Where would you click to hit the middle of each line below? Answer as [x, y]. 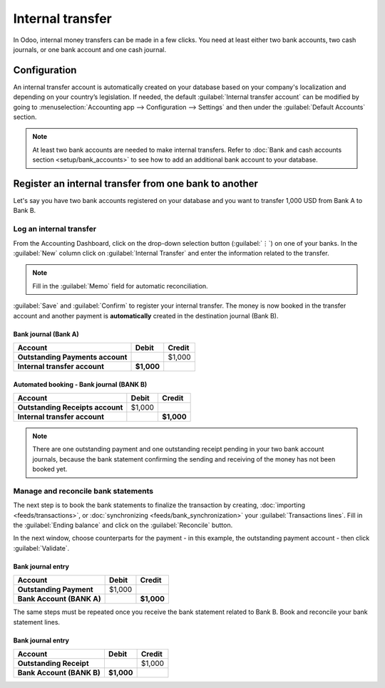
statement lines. [37, 622]
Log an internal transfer [55, 229]
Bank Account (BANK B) [59, 673]
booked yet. [50, 469]
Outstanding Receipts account [70, 407]
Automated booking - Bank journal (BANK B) [80, 384]
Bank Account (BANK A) [59, 599]
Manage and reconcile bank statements [83, 491]
